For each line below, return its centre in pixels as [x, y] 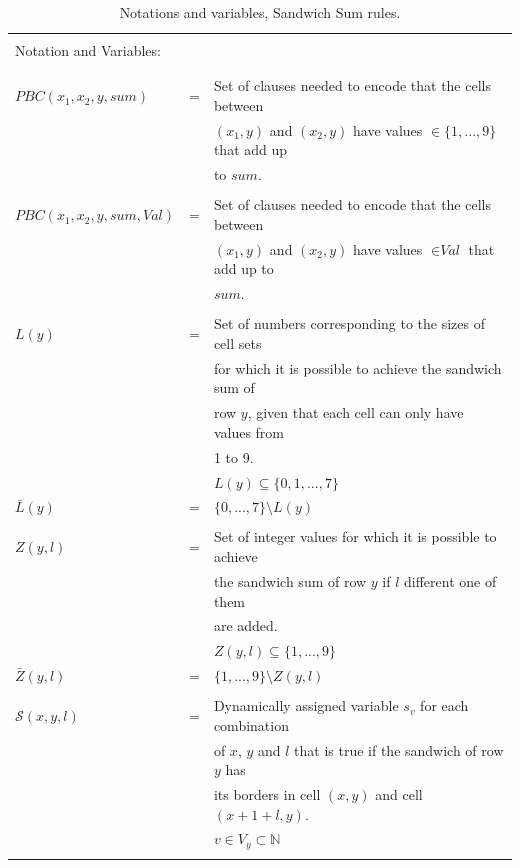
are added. [245, 625]
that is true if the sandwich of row [399, 749]
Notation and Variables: [88, 50]
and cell [399, 794]
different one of [450, 580]
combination [251, 724]
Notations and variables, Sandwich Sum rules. [260, 12]
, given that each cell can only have [355, 412]
